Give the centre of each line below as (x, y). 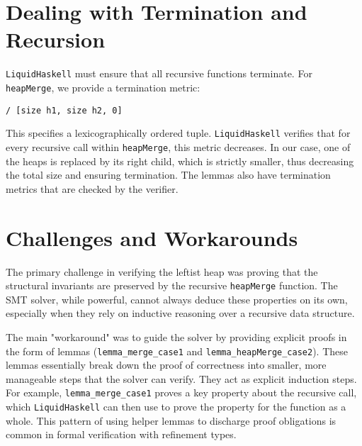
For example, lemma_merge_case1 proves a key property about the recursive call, (181, 392)
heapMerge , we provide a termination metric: (103, 87)
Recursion (56, 39)
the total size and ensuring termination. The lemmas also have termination (168, 175)
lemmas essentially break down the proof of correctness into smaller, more (166, 365)
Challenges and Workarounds (152, 237)
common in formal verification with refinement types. (121, 434)
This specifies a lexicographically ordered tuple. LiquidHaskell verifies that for (178, 133)
